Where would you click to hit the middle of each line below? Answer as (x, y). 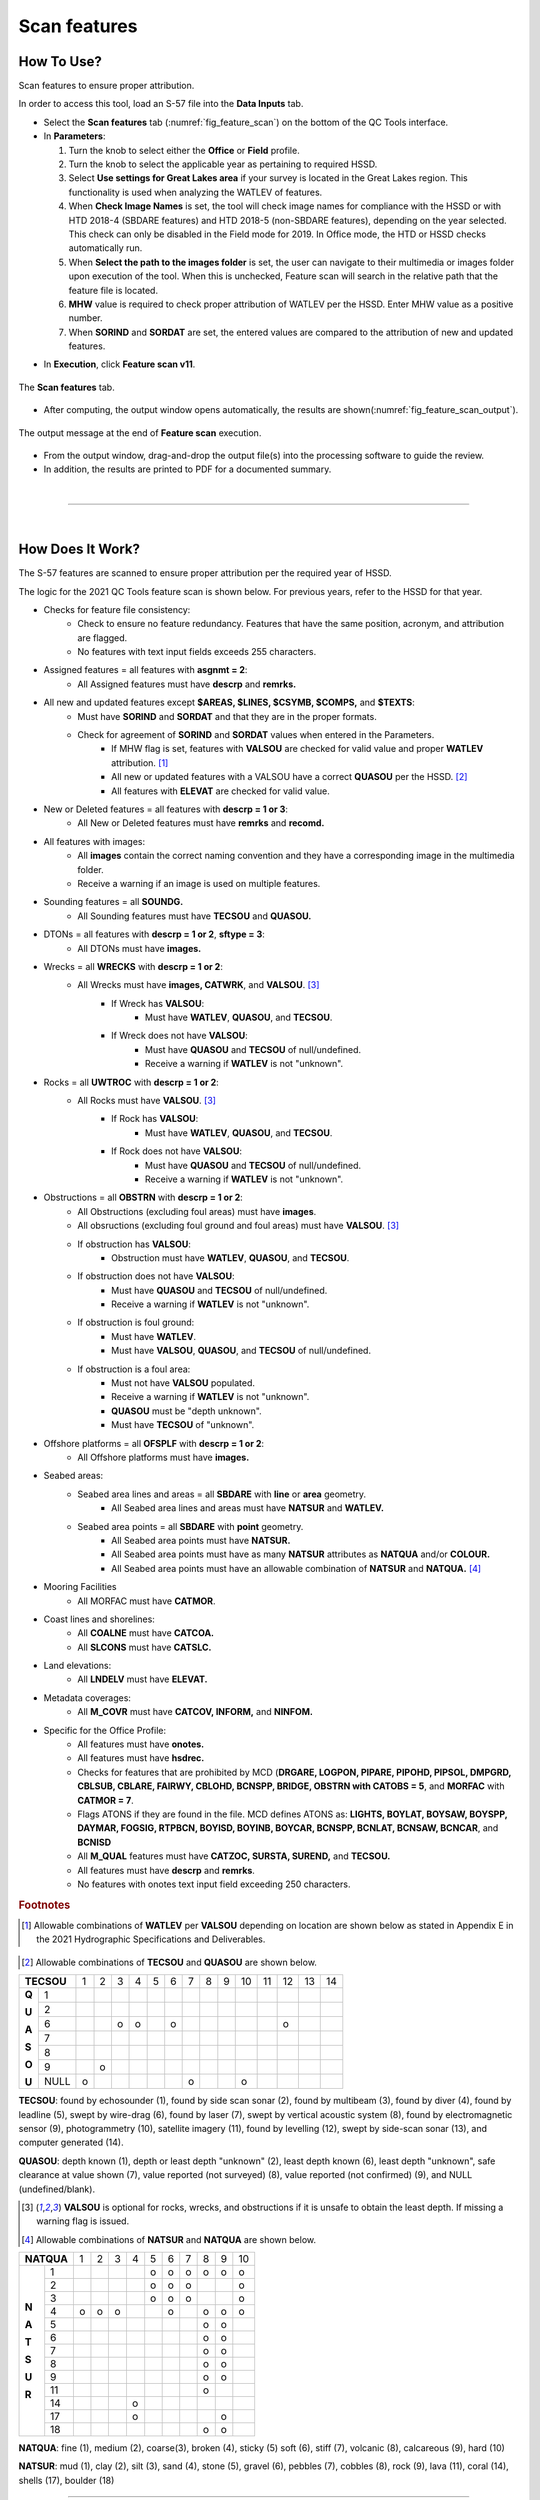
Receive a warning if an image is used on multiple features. (199, 883)
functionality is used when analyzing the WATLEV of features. (195, 192)
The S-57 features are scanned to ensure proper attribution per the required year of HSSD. (205, 573)
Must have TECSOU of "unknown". (183, 1425)
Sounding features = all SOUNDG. (113, 902)
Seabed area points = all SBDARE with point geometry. (190, 1526)
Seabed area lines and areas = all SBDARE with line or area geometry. (222, 1494)
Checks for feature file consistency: (117, 609)
